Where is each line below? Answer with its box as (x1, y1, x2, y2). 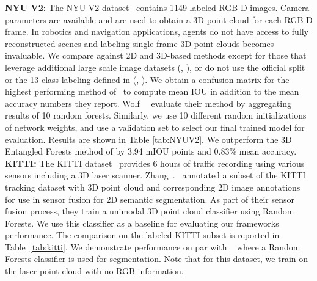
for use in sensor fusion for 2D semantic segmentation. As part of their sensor (5, 192, 294, 205)
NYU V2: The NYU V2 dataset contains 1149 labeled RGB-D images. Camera (5, 1, 310, 13)
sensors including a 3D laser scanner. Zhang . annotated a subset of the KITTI (5, 169, 306, 181)
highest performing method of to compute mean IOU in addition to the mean (5, 85, 299, 98)
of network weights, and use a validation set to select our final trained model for (5, 120, 305, 133)
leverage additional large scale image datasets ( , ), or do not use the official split (5, 60, 305, 73)
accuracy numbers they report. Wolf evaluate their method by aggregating (5, 97, 291, 109)
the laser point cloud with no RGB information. (5, 265, 184, 277)
